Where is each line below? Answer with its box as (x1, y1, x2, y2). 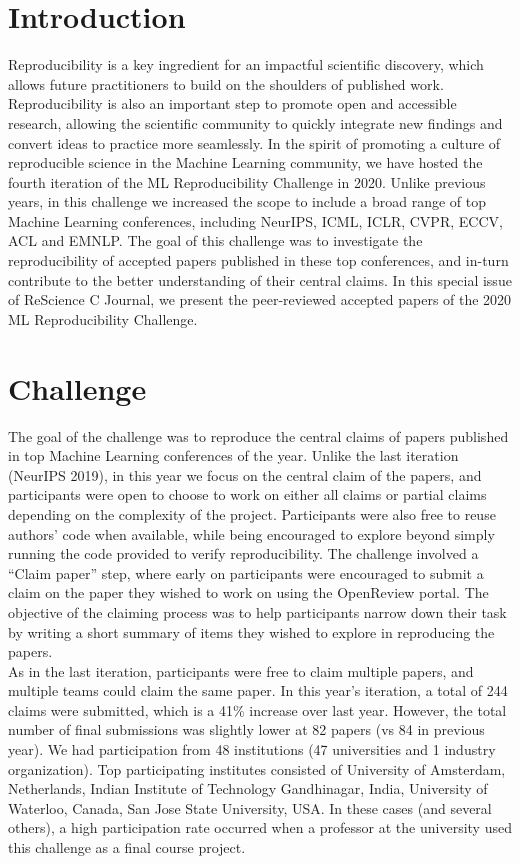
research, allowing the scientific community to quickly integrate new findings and (8, 112, 503, 133)
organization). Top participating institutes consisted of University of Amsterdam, (8, 758, 506, 779)
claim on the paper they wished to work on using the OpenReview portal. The (8, 582, 489, 603)
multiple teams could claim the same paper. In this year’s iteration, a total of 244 (8, 680, 508, 701)
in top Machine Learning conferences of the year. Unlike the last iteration (8, 445, 459, 466)
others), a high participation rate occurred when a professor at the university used (8, 817, 512, 838)
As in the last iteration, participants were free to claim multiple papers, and (8, 660, 474, 681)
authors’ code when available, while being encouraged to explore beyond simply (8, 523, 495, 544)
